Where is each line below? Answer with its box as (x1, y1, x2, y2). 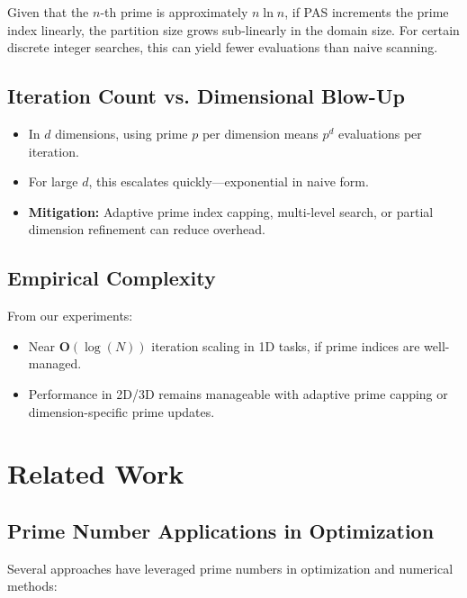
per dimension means (202, 123, 319, 142)
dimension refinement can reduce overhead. (28, 220, 265, 239)
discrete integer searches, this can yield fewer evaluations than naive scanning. (7, 38, 438, 57)
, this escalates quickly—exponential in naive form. (88, 172, 369, 191)
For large (28, 172, 78, 191)
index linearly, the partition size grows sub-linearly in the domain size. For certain (7, 20, 460, 39)
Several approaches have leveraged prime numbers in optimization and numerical (7, 558, 454, 577)
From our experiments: (7, 306, 133, 325)
